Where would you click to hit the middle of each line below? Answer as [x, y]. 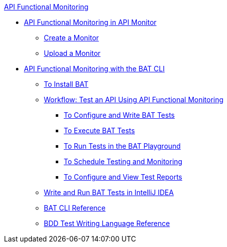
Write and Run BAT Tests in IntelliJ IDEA [109, 192]
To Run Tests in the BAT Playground [122, 146]
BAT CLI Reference [75, 208]
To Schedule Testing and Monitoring [123, 161]
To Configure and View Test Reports [123, 177]
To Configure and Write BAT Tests [119, 115]
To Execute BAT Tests [99, 130]
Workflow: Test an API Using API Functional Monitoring [134, 100]
